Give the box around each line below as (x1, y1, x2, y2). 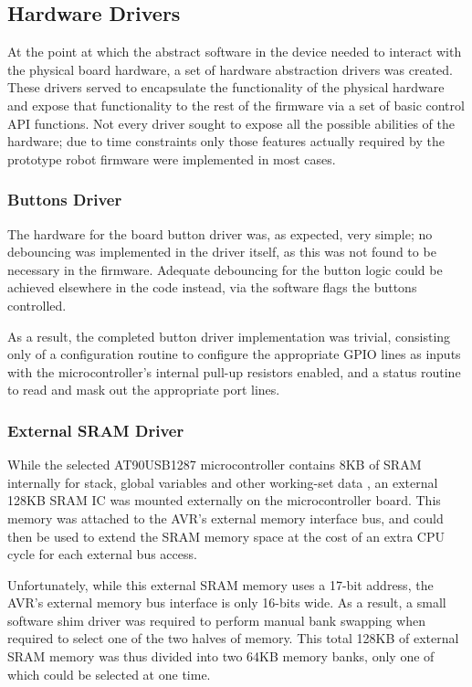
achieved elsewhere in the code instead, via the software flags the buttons (7, 278, 417, 297)
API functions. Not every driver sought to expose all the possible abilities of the (7, 113, 455, 132)
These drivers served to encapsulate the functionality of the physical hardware (7, 78, 445, 97)
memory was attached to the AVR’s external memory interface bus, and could (7, 508, 444, 527)
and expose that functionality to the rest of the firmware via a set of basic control (7, 95, 465, 114)
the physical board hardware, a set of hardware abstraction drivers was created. (7, 59, 454, 79)
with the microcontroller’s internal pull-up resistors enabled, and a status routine (7, 362, 461, 381)
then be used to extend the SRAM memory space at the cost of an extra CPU (7, 526, 445, 545)
